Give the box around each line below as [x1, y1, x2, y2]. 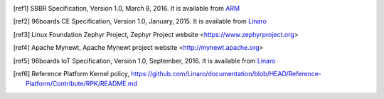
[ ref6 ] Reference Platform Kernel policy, [13, 69, 130, 78]
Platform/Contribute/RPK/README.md [26, 79, 138, 88]
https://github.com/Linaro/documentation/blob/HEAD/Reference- [130, 69, 321, 78]
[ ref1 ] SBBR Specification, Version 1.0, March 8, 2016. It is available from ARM [13, 4, 240, 12]
